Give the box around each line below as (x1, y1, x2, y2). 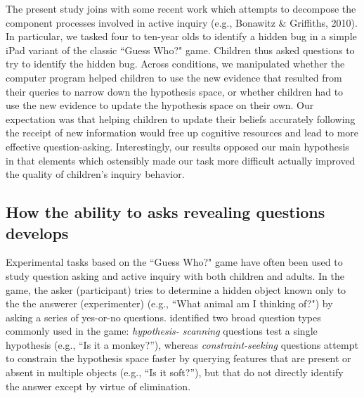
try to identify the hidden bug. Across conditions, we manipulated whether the (6, 56, 345, 71)
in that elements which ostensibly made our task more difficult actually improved (6, 153, 356, 167)
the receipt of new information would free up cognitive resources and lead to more (6, 125, 359, 140)
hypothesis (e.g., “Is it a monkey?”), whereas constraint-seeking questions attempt (6, 337, 358, 352)
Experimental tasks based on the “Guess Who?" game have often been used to (6, 255, 343, 269)
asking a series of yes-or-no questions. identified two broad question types (6, 309, 321, 324)
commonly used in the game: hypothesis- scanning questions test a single (6, 323, 318, 338)
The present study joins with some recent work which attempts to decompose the (6, 1, 356, 15)
